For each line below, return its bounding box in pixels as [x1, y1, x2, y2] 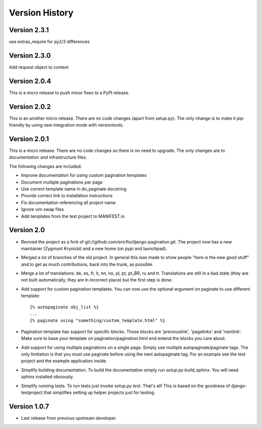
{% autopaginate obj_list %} [30, 304, 99, 310]
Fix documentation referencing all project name [21, 200, 116, 205]
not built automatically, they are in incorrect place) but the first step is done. [21, 277, 173, 283]
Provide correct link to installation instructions [21, 193, 113, 199]
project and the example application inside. [21, 358, 107, 364]
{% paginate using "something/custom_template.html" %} [30, 318, 165, 323]
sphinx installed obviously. [21, 374, 74, 380]
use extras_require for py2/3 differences [9, 39, 90, 45]
